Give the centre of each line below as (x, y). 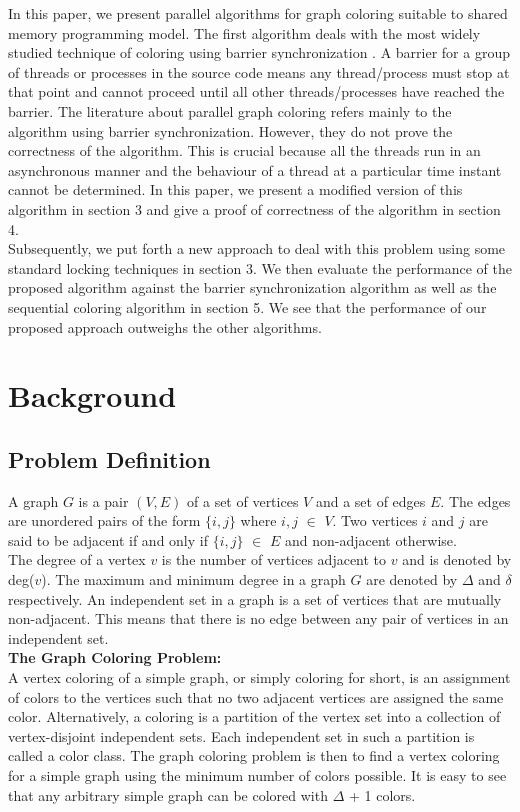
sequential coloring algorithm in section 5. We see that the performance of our (247, 306)
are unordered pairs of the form (104, 520)
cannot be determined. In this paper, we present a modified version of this (235, 189)
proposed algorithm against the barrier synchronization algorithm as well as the (252, 287)
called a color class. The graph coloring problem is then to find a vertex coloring (254, 755)
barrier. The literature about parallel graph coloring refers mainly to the (230, 110)
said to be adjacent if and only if (108, 539)
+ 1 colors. (382, 794)
